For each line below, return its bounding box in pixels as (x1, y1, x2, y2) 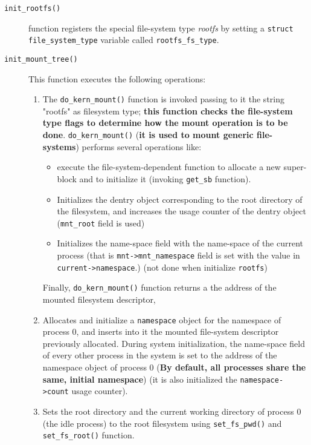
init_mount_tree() (4, 54, 78, 64)
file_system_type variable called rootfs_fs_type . (28, 33, 219, 46)
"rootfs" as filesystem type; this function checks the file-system (42, 104, 293, 117)
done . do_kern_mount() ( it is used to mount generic (42, 128, 254, 141)
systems (42, 140, 76, 153)
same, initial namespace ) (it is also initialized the (42, 372, 237, 385)
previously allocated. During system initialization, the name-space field (42, 337, 306, 349)
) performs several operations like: (75, 140, 202, 153)
